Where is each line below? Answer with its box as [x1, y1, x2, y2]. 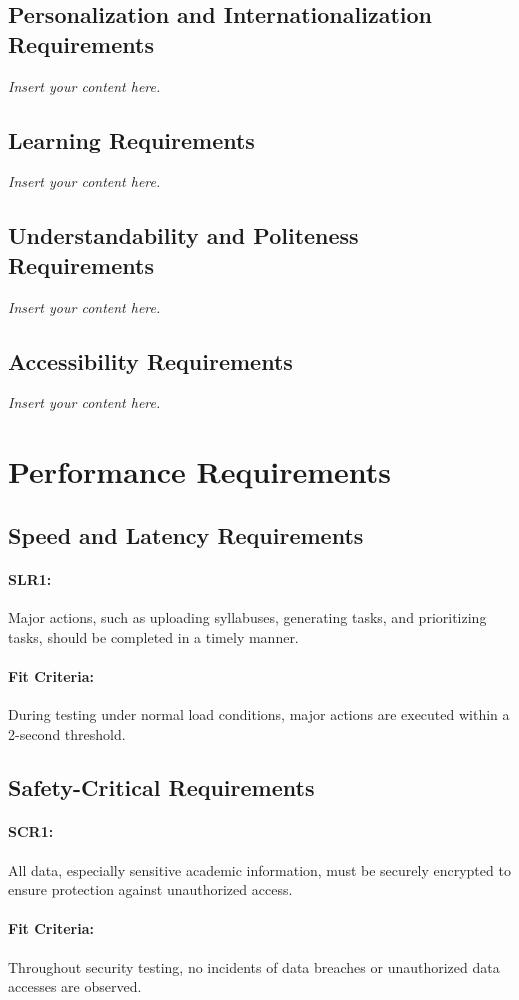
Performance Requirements [8, 451, 392, 492]
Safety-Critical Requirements [8, 772, 315, 803]
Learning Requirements [8, 124, 255, 155]
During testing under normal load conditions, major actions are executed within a [8, 703, 510, 724]
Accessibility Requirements [8, 345, 293, 376]
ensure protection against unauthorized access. [8, 879, 293, 900]
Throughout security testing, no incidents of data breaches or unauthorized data [8, 956, 500, 977]
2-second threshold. [8, 723, 126, 744]
